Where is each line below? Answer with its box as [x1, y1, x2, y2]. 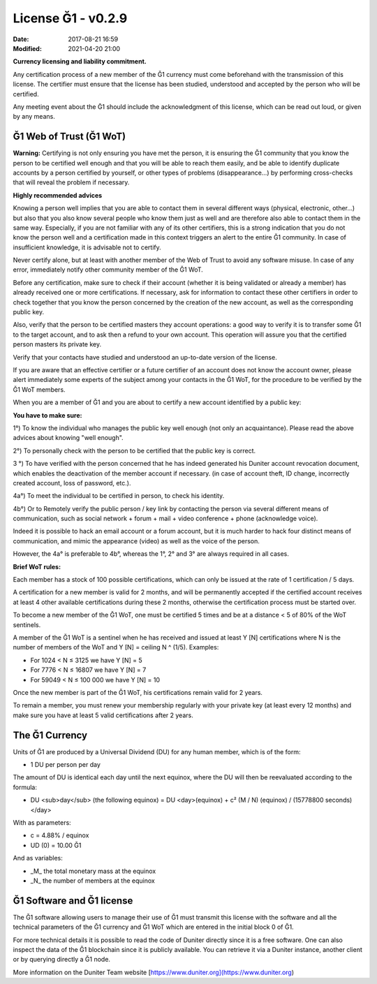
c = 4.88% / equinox [30, 831, 89, 839]
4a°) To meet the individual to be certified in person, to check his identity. [13, 492, 225, 500]
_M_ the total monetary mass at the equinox [30, 867, 156, 875]
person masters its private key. [13, 340, 101, 348]
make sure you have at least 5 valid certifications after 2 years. [13, 711, 193, 719]
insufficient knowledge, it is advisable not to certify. [13, 243, 162, 251]
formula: [13, 783, 38, 791]
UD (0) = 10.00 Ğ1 [30, 841, 82, 849]
